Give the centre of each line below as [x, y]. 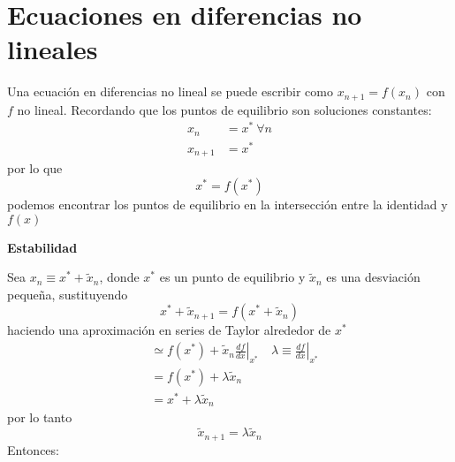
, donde [119, 277]
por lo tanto [40, 417]
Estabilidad [42, 247]
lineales [53, 49]
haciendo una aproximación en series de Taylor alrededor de [169, 330]
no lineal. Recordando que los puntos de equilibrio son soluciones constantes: [224, 109]
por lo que [35, 168]
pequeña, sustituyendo [68, 294]
